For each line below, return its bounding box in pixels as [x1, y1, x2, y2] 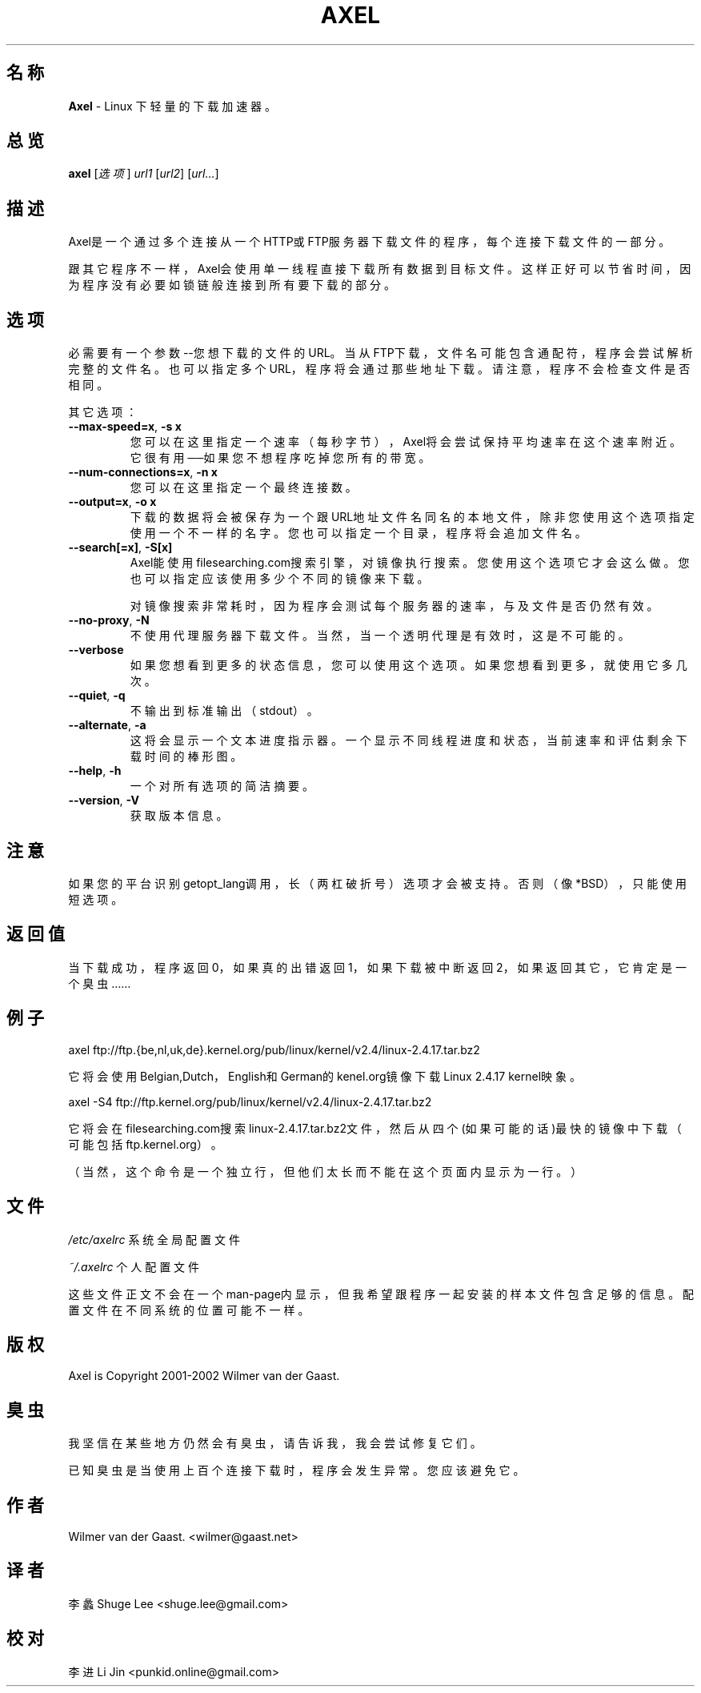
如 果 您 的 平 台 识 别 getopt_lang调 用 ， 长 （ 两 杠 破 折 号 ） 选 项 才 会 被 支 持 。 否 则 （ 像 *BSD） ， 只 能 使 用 [68, 876, 687, 890]
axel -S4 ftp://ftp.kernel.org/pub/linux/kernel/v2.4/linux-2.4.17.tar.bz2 [68, 1094, 432, 1109]
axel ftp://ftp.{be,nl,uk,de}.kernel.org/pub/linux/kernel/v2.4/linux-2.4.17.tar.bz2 [68, 1042, 480, 1057]
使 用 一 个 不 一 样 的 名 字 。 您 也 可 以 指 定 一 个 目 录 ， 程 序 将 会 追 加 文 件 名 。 [130, 526, 587, 540]
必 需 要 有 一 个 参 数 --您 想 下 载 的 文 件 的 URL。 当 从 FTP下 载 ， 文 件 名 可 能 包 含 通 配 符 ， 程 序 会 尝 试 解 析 [68, 346, 693, 360]
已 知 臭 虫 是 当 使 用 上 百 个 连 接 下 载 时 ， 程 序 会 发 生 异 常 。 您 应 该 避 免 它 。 [68, 1463, 525, 1478]
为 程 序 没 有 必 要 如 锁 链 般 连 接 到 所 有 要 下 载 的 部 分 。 [68, 278, 396, 292]
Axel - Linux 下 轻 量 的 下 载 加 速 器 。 [68, 98, 277, 113]
